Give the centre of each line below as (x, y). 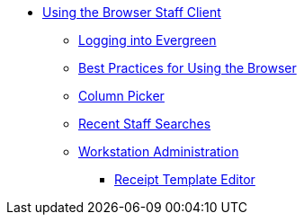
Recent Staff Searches (145, 124)
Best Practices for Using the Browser (188, 68)
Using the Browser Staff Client (132, 12)
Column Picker (121, 96)
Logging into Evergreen (148, 40)
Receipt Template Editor (185, 179)
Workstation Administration (159, 151)
